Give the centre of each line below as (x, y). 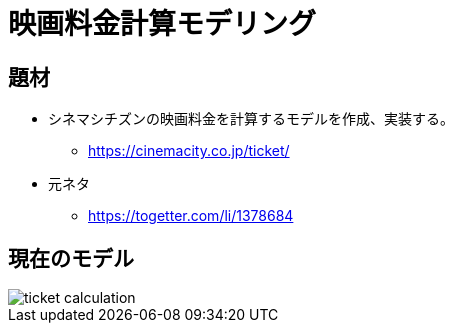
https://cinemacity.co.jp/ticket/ (189, 151)
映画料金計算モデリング (162, 24)
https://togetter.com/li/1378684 (191, 216)
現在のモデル (71, 258)
